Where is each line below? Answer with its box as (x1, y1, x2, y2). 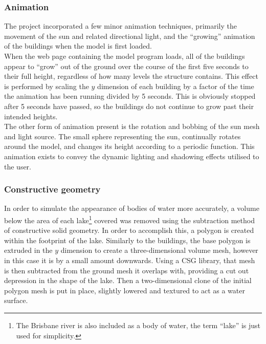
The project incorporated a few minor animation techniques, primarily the (4, 20, 237, 31)
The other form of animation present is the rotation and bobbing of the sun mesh (4, 121, 260, 132)
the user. (4, 161, 32, 171)
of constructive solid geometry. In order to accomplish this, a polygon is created (4, 225, 254, 235)
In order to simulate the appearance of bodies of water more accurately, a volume (4, 203, 259, 213)
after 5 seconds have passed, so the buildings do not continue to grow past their (4, 100, 254, 111)
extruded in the (4, 245, 53, 255)
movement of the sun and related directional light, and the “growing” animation (4, 30, 255, 41)
